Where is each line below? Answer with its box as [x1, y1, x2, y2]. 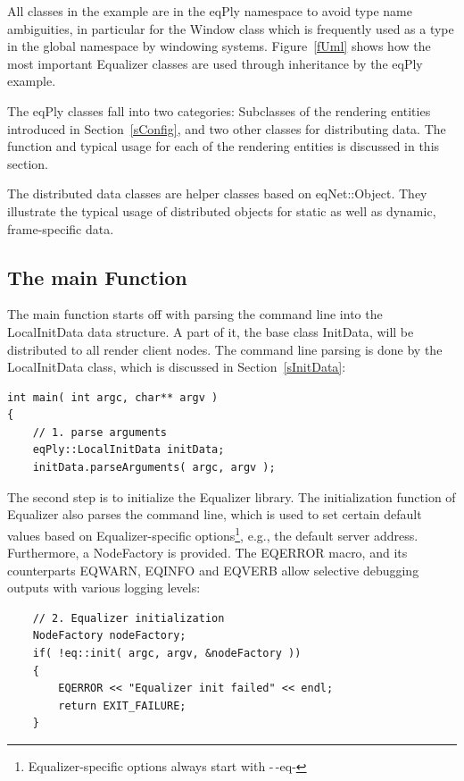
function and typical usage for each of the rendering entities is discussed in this [7, 137, 440, 155]
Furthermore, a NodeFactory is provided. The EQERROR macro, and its [7, 543, 408, 562]
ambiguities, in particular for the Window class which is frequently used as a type [7, 19, 454, 38]
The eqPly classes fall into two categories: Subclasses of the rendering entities [7, 101, 431, 120]
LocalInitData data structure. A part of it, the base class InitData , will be [7, 322, 414, 340]
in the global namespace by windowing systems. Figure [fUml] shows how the [7, 37, 431, 55]
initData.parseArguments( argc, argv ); [32, 461, 276, 474]
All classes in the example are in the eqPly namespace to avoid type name [7, 2, 412, 20]
